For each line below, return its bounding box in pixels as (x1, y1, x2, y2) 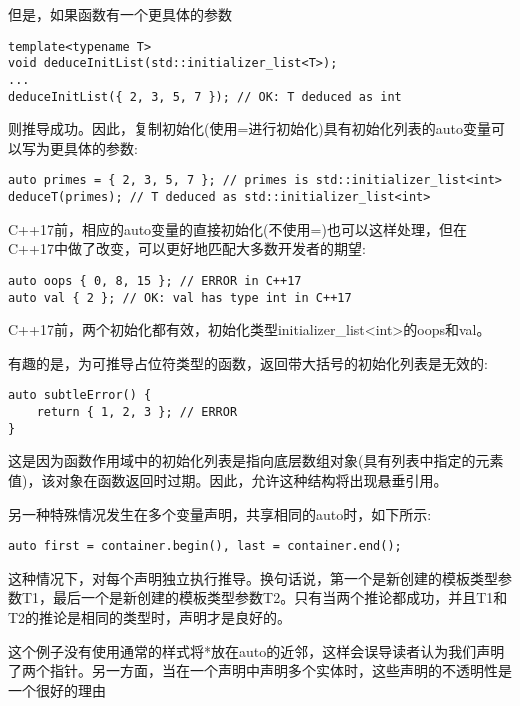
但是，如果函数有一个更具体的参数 (8, 4, 232, 24)
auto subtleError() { (8, 388, 152, 403)
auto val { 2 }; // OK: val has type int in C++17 (8, 290, 352, 305)
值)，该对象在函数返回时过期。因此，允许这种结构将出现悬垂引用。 (8, 469, 448, 490)
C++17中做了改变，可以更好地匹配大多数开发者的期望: (8, 238, 366, 259)
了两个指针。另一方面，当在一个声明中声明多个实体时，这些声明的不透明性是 (8, 660, 512, 681)
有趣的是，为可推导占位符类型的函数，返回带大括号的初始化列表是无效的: (8, 352, 488, 373)
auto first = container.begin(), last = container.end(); (8, 539, 402, 554)
